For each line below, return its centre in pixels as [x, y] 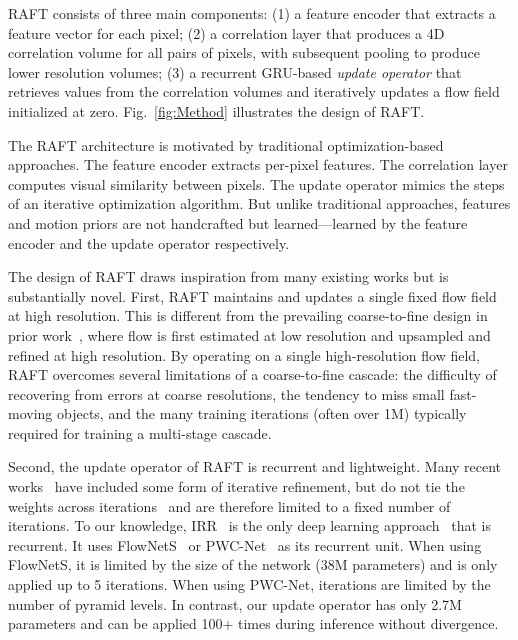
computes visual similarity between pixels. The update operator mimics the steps [256, 183]
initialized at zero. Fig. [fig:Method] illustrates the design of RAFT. [216, 110]
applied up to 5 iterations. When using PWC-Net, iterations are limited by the [249, 584]
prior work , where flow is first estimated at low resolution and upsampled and [249, 334]
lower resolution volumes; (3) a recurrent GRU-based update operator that [235, 71]
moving [30, 413]
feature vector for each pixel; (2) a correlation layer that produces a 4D [226, 32]
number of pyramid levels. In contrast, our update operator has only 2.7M [235, 603]
